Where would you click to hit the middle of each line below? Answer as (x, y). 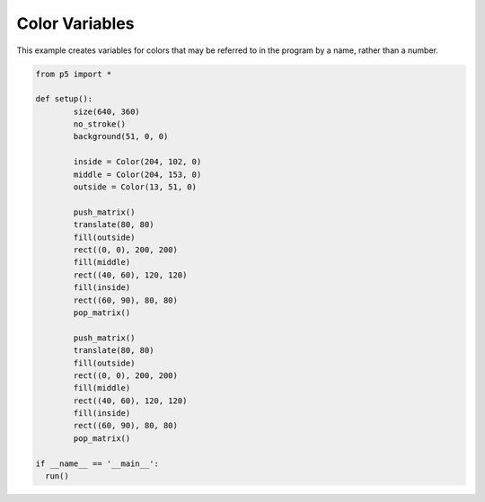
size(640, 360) (107, 111)
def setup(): (64, 99)
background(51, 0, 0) (121, 137)
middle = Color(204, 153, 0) (137, 174)
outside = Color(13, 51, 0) (135, 187)
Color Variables (75, 23)
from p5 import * (74, 74)
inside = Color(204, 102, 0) (137, 162)
